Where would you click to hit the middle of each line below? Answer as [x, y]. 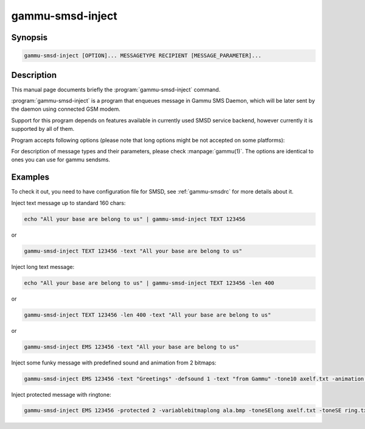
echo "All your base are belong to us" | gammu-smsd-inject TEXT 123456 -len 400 [149, 283]
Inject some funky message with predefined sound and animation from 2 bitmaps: [114, 363]
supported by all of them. [43, 129]
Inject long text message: [43, 267]
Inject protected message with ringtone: [61, 394]
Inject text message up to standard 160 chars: [68, 203]
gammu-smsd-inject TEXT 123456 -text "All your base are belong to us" [133, 251]
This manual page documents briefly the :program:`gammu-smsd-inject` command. [116, 89]
